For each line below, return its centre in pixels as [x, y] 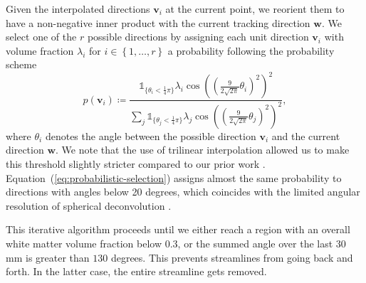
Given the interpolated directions [78, 9]
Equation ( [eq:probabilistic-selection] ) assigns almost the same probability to [174, 177]
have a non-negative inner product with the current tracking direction [158, 22]
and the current [306, 135]
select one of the [41, 37]
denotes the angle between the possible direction [151, 135]
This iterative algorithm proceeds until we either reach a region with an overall [178, 229]
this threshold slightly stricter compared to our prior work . [136, 164]
